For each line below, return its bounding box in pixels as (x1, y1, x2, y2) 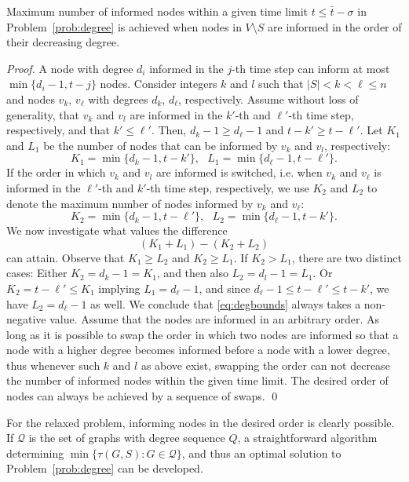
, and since (199, 279, 250, 296)
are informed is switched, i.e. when (155, 164, 323, 181)
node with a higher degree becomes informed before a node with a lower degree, (6, 341, 390, 358)
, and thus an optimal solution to (181, 444, 341, 461)
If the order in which (6, 164, 106, 181)
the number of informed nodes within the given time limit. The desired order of (6, 372, 389, 389)
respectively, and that (6, 122, 110, 138)
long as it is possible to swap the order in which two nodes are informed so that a (6, 326, 399, 342)
